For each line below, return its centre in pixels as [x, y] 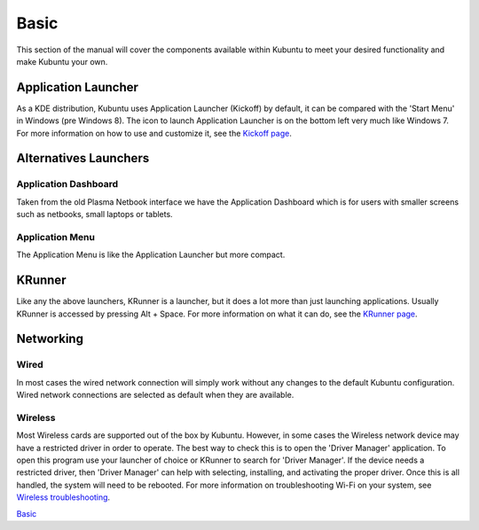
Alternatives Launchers [83, 158]
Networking [50, 339]
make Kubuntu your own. [62, 61]
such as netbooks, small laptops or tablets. [94, 214]
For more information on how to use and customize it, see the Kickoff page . [154, 133]
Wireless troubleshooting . [63, 497]
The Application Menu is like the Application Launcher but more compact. [151, 255]
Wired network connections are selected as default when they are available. [155, 395]
